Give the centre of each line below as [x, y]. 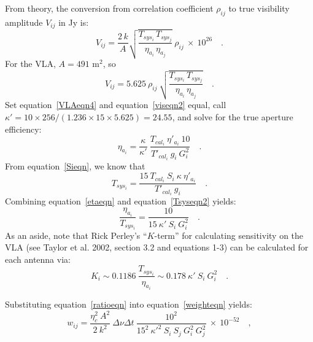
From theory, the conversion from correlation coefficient [109, 8]
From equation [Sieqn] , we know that [75, 165]
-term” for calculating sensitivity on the [229, 235]
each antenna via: [38, 259]
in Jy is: [74, 22]
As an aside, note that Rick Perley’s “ [76, 235]
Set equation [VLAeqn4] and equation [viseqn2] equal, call [116, 105]
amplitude [24, 22]
